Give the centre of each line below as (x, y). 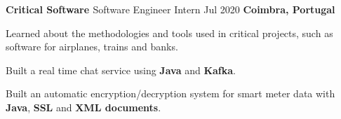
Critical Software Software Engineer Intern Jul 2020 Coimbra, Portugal (170, 9)
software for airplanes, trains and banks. (92, 47)
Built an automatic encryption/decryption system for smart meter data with (170, 93)
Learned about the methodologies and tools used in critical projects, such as (169, 33)
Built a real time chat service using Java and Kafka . (121, 70)
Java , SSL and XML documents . (83, 107)
